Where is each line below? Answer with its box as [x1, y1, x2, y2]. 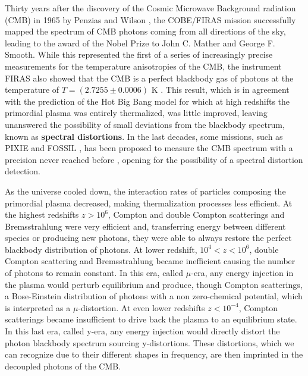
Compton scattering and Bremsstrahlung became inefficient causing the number [5, 255, 296, 267]
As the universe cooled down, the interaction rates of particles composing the [5, 184, 286, 197]
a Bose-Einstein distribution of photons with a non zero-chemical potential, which [5, 290, 303, 302]
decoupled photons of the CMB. [5, 359, 121, 372]
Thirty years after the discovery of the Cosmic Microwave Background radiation [5, 2, 296, 14]
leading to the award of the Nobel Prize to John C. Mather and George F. [5, 36, 275, 49]
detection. [5, 165, 40, 177]
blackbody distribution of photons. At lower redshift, [5, 243, 197, 255]
